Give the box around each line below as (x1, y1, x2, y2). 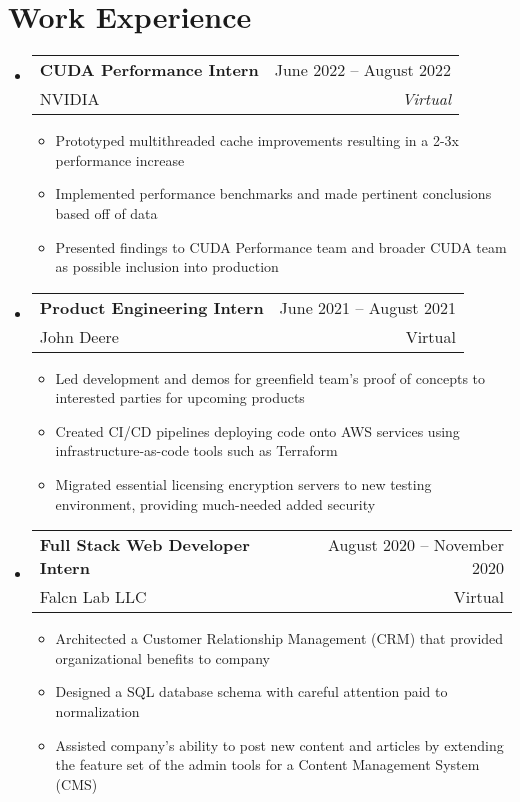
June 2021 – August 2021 (279, 295, 456, 319)
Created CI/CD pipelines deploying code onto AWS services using (55, 420, 460, 441)
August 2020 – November (327, 533, 504, 557)
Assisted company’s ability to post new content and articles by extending (55, 734, 504, 755)
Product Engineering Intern (39, 295, 264, 319)
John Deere (39, 324, 119, 348)
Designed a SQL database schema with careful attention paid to (55, 681, 448, 702)
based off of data (55, 202, 158, 223)
